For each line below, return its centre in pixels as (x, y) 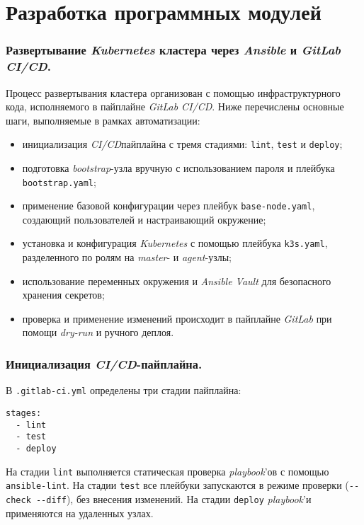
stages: (24, 413)
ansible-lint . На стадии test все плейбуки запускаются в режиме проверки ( (177, 485)
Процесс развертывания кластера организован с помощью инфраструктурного (173, 92)
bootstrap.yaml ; (59, 181)
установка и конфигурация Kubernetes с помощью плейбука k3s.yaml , (175, 243)
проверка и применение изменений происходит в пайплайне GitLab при (177, 318)
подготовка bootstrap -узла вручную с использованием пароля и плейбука (178, 167)
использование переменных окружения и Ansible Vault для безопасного (177, 281)
